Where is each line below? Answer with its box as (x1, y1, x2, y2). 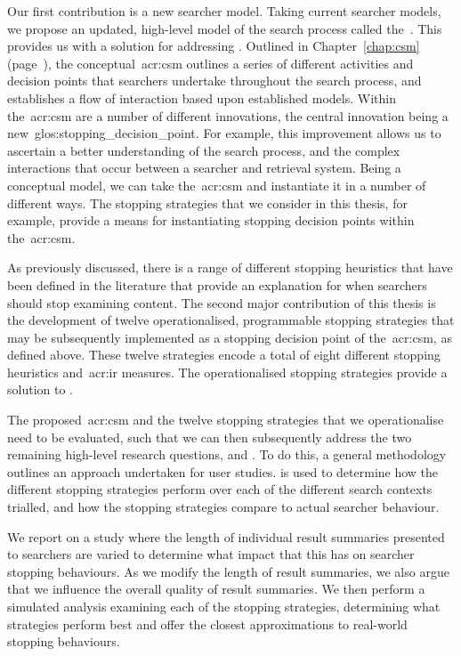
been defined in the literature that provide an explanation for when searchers (7, 275, 427, 294)
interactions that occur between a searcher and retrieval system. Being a (7, 158, 401, 177)
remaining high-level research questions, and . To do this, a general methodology (7, 445, 447, 464)
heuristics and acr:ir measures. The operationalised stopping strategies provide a (7, 362, 448, 381)
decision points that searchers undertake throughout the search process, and (7, 71, 422, 90)
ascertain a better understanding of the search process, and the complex (7, 141, 400, 159)
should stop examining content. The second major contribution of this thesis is (7, 293, 436, 312)
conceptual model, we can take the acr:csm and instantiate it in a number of (7, 175, 426, 194)
